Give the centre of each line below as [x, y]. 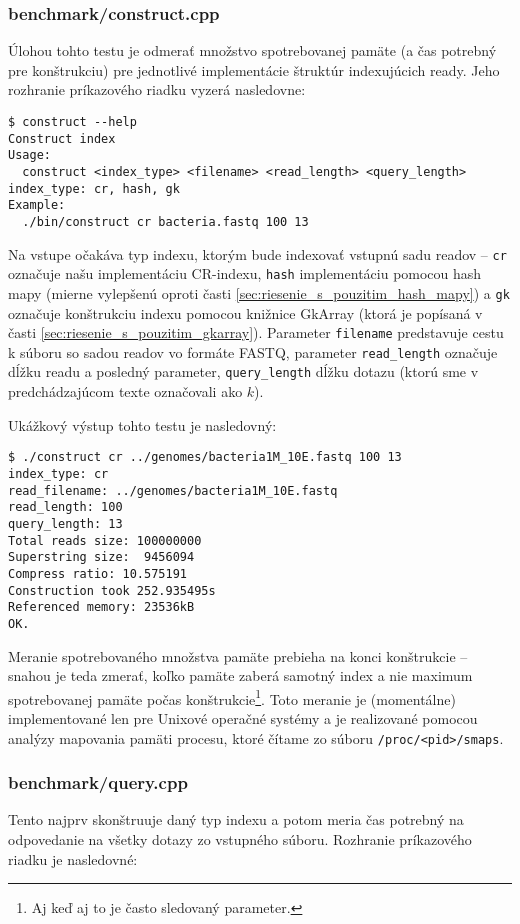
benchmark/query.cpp [98, 782]
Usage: [29, 155]
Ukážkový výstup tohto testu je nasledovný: [142, 424]
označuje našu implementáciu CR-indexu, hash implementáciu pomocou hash [245, 273]
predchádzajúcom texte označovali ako [125, 391]
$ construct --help [72, 122]
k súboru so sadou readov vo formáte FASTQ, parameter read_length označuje [253, 351]
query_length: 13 [65, 523]
